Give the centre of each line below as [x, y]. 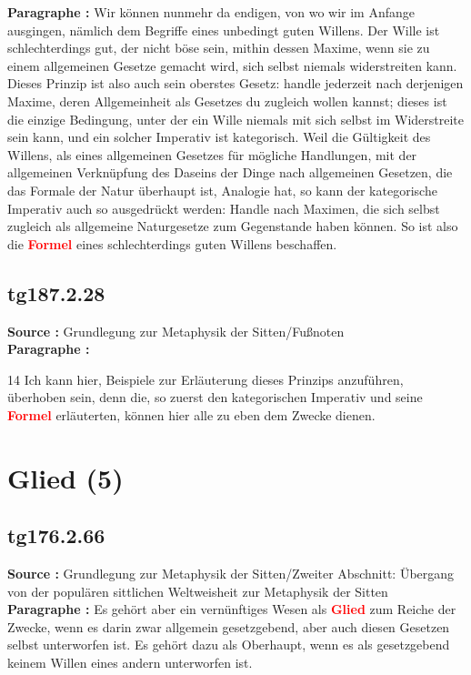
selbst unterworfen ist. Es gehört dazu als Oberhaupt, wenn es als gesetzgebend [229, 645]
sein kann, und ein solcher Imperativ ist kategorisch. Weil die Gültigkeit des [219, 137]
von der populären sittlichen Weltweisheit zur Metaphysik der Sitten [198, 591]
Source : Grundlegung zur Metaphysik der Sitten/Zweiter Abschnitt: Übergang [231, 574]
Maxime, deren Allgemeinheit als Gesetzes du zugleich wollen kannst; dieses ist [227, 101]
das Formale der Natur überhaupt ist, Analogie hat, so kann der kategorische [222, 190]
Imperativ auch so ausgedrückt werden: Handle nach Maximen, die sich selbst [224, 208]
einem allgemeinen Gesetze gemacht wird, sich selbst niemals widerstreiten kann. [232, 65]
